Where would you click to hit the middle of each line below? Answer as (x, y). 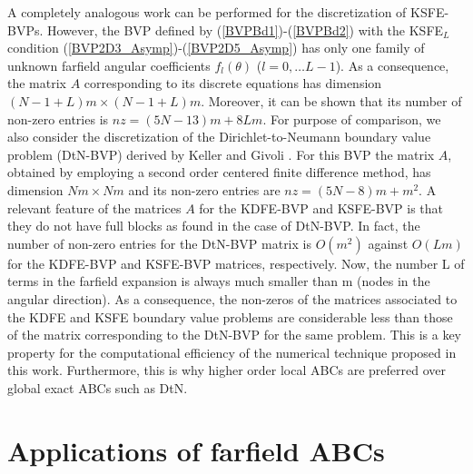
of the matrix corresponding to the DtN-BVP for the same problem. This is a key (235, 335)
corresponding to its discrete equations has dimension (233, 83)
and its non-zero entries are (204, 189)
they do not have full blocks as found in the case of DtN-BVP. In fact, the (214, 226)
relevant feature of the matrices (94, 207)
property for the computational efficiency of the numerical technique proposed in (232, 352)
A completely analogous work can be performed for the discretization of (207, 12)
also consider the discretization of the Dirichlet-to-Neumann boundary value (219, 137)
